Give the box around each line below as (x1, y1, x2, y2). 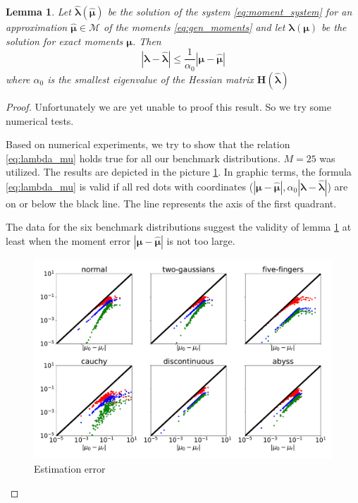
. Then (132, 33, 161, 48)
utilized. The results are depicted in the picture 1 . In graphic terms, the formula (6, 164, 352, 179)
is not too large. (166, 234, 235, 248)
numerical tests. (6, 113, 74, 128)
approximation (6, 20, 68, 35)
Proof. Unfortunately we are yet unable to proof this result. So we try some (6, 99, 331, 114)
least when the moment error (6, 234, 131, 248)
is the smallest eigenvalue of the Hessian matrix (47, 71, 254, 86)
